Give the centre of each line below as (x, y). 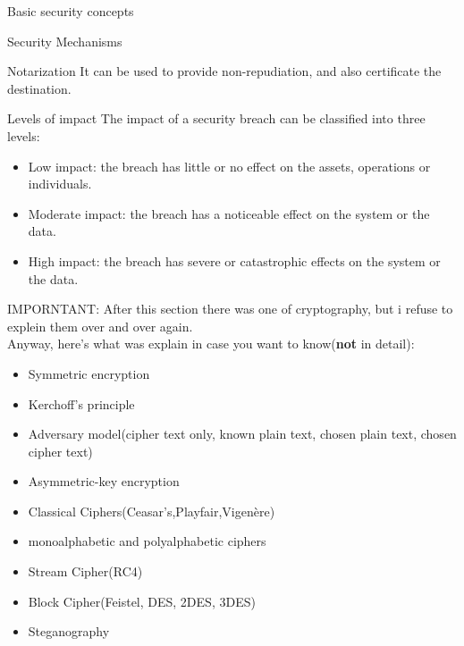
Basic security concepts (71, 11)
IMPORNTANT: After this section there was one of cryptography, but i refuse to (230, 309)
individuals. (60, 184)
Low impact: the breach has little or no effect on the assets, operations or (229, 166)
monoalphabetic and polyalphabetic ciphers (147, 541)
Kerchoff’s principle (81, 403)
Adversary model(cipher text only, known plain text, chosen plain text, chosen (242, 434)
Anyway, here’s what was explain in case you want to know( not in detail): (211, 344)
